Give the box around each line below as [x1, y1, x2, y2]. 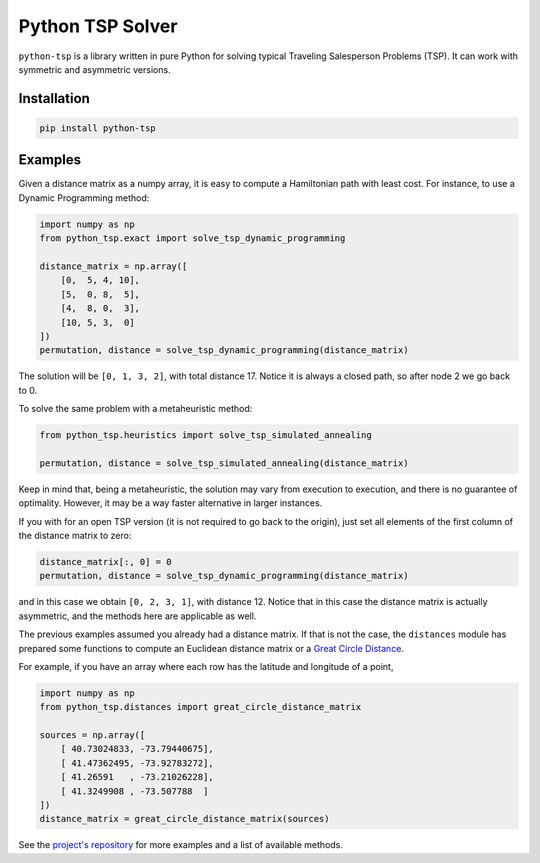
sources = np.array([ [39, 730, 146, 741]
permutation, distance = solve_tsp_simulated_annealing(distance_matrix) [39, 457, 409, 469]
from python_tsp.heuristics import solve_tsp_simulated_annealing [39, 430, 372, 441]
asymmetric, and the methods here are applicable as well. [18, 610, 257, 622]
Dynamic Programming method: [18, 191, 150, 204]
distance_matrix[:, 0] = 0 [39, 556, 172, 567]
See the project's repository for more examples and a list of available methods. [18, 839, 344, 851]
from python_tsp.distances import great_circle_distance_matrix [39, 701, 362, 713]
